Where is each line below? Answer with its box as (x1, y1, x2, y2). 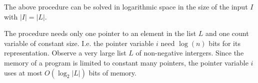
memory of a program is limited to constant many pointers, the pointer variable (4, 57, 248, 67)
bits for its (208, 37, 240, 48)
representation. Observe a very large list (4, 47, 126, 58)
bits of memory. (88, 67, 136, 77)
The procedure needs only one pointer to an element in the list (4, 28, 196, 38)
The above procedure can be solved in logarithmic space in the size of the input (4, 1, 248, 11)
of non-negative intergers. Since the (135, 47, 244, 58)
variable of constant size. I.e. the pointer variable (4, 37, 154, 48)
